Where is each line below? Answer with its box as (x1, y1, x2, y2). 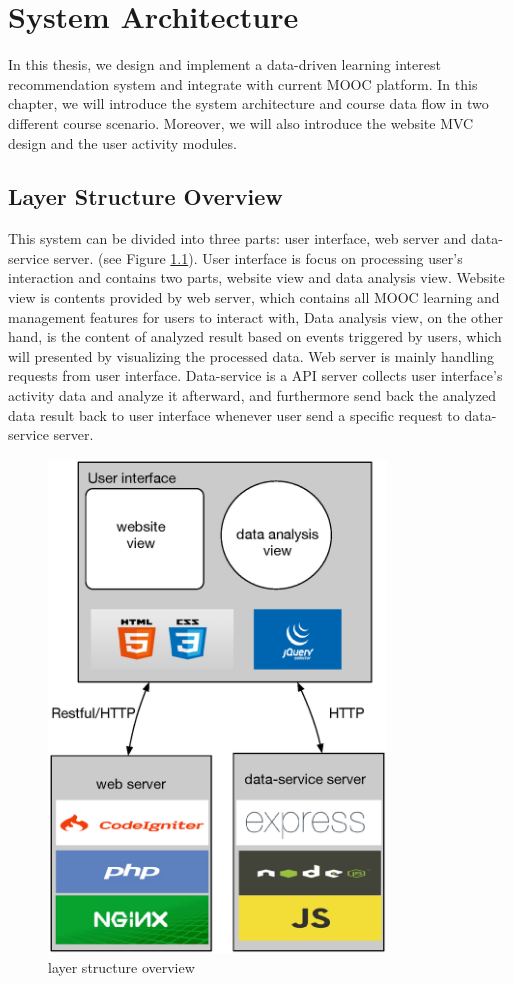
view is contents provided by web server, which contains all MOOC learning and (8, 287, 500, 308)
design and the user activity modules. (8, 132, 237, 153)
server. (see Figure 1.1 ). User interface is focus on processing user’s (53, 247, 463, 268)
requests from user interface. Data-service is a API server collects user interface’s (8, 365, 503, 386)
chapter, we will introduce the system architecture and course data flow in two (8, 93, 489, 114)
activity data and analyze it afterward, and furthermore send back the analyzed (8, 385, 496, 406)
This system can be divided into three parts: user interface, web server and (8, 228, 467, 249)
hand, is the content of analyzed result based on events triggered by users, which (8, 326, 502, 347)
